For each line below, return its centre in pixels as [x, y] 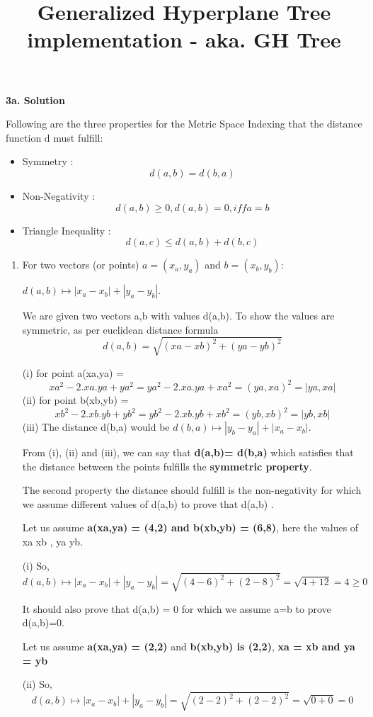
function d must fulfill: [54, 137]
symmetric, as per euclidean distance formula [120, 329]
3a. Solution [35, 100]
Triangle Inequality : [67, 230]
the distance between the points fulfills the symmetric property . [167, 466]
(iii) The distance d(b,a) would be [96, 427]
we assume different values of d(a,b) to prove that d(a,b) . [148, 503]
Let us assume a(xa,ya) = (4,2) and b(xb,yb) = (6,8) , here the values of [190, 527]
